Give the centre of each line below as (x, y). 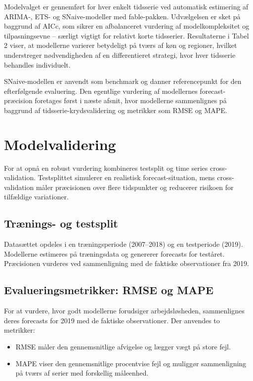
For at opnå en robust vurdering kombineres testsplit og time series (106, 168)
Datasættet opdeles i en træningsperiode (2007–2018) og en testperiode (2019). (124, 244)
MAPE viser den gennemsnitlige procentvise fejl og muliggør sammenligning (131, 363)
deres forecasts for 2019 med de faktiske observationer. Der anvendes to (112, 320)
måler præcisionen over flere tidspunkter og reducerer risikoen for (135, 187)
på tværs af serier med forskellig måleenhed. (82, 373)
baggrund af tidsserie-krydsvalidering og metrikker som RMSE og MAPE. (116, 110)
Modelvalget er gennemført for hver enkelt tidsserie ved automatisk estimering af (126, 6)
